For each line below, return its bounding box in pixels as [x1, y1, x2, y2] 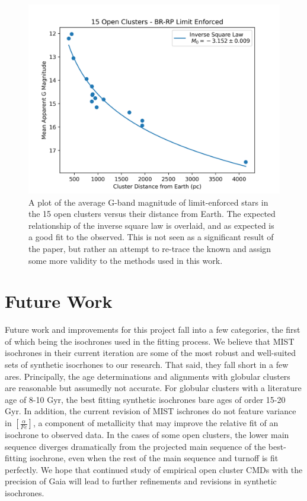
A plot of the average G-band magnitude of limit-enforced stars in [28, 196, 268, 208]
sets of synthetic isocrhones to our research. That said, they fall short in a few [5, 358, 289, 371]
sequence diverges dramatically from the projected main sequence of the [5, 440, 266, 452]
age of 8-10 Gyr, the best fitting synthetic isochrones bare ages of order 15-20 [5, 393, 286, 405]
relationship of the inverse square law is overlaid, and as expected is [28, 219, 274, 231]
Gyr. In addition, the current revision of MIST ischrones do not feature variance [5, 405, 296, 417]
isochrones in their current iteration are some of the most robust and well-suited [5, 346, 296, 359]
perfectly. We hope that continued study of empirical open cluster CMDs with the [5, 463, 303, 475]
